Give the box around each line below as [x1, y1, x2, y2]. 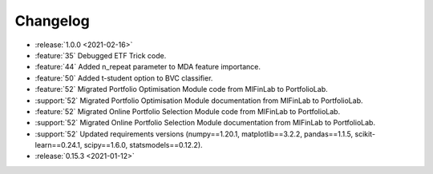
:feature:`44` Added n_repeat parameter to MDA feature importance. [34, 62, 261, 72]
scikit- [354, 129, 376, 139]
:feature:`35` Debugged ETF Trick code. [34, 50, 167, 60]
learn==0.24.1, [34, 140, 83, 150]
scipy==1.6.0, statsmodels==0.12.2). [83, 140, 204, 150]
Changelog [14, 12, 90, 30]
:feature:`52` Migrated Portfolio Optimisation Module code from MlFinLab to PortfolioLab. [34, 85, 328, 94]
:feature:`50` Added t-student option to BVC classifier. [34, 73, 213, 83]
